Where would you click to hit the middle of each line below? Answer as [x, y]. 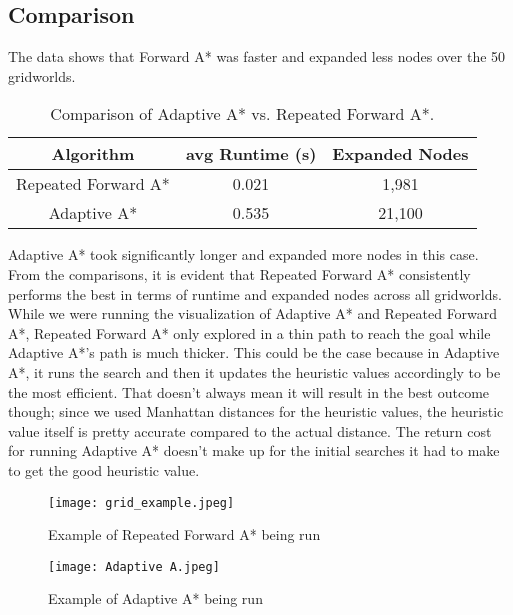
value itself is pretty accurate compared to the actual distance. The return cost [250, 430]
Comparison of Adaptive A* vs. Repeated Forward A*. [242, 114]
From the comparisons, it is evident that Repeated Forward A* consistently [239, 273]
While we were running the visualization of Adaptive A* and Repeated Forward [253, 313]
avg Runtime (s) [251, 154]
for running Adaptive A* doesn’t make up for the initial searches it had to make [254, 450]
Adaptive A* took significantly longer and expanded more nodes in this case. [243, 254]
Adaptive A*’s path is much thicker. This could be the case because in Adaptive [254, 352]
